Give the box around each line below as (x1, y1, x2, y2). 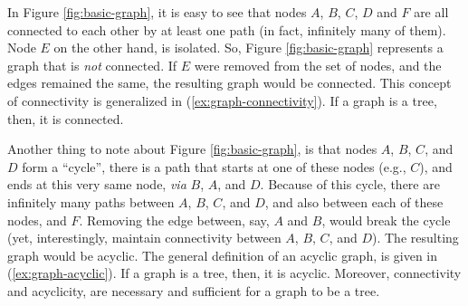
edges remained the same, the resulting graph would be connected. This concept (7, 73, 452, 92)
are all (414, 3, 449, 21)
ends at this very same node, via (7, 175, 186, 194)
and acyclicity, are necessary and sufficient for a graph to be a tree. (7, 281, 380, 300)
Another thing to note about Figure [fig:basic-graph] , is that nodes (7, 139, 377, 158)
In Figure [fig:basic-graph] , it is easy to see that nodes (7, 3, 307, 21)
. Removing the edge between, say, (79, 210, 270, 229)
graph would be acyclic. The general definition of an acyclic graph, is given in (7, 245, 438, 264)
